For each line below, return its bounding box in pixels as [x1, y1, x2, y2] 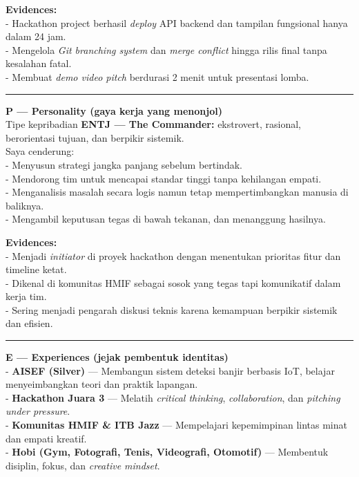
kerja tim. [6, 289, 47, 303]
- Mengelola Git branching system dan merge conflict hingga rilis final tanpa [6, 42, 327, 57]
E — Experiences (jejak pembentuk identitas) [6, 350, 229, 364]
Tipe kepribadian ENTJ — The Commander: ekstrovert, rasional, [6, 117, 301, 131]
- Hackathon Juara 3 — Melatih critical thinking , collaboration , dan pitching [6, 390, 340, 404]
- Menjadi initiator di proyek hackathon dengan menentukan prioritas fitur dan [6, 248, 341, 263]
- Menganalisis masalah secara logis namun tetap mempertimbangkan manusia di [6, 185, 349, 199]
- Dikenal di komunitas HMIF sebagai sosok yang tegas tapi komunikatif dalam [6, 275, 341, 290]
